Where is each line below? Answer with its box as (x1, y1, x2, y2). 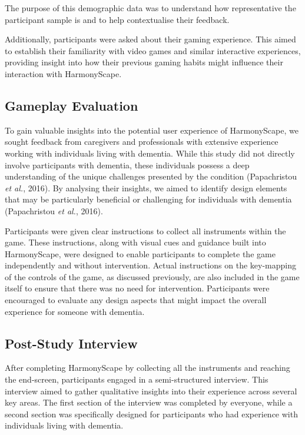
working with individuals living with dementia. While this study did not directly (5, 147, 295, 159)
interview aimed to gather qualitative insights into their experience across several (5, 384, 297, 397)
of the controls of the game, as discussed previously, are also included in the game (5, 270, 300, 283)
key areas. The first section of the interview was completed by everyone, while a (5, 396, 293, 409)
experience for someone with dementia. (5, 305, 145, 317)
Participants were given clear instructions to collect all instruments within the (5, 224, 286, 237)
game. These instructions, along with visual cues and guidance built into (5, 236, 266, 248)
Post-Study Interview (5, 334, 138, 352)
